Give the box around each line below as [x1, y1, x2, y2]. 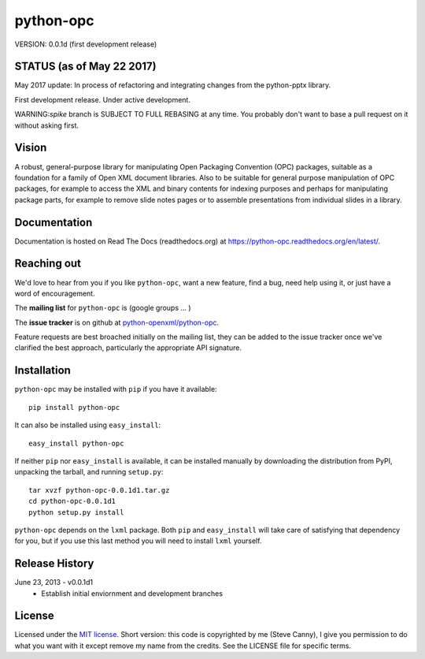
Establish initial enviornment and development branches [41, 588, 224, 598]
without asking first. [14, 121, 79, 130]
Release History [14, 557, 94, 571]
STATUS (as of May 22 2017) [14, 60, 157, 73]
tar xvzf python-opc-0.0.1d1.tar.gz [28, 486, 170, 494]
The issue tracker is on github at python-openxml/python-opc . [14, 318, 220, 327]
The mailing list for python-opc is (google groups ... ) [14, 303, 192, 313]
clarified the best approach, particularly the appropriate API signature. [14, 343, 242, 352]
